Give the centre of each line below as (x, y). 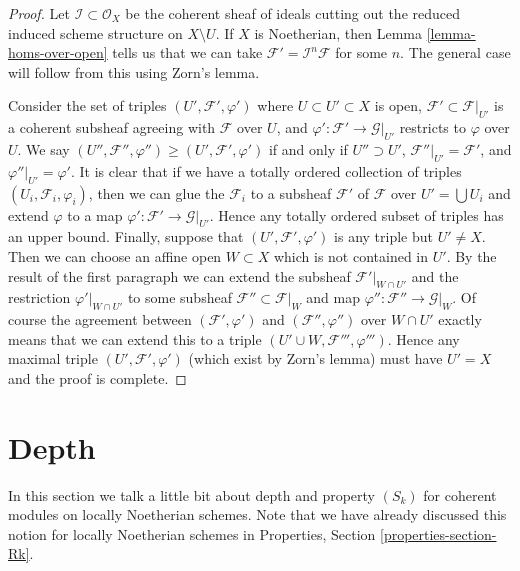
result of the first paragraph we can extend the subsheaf (179, 275)
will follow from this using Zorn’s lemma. (134, 71)
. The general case (455, 52)
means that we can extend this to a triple (135, 338)
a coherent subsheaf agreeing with (112, 127)
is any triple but (383, 236)
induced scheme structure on (95, 32)
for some (361, 52)
